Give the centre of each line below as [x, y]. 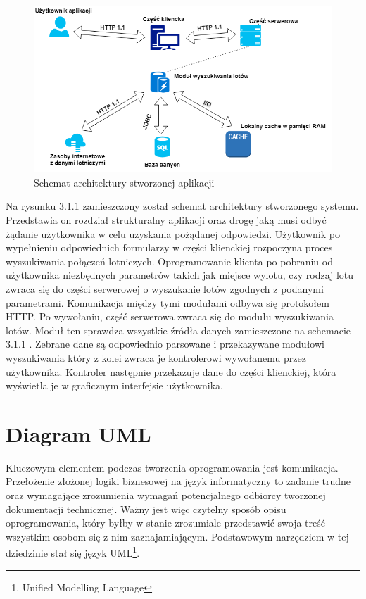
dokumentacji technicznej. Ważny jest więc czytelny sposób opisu [146, 509]
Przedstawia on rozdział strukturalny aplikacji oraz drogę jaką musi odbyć [166, 219]
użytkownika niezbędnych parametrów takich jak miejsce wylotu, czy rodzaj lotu [180, 275]
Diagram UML [78, 433]
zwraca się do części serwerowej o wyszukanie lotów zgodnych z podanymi [165, 288]
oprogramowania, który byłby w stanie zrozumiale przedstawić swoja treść [165, 523]
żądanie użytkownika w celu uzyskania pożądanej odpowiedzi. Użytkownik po [173, 233]
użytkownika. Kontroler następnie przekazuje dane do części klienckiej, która [171, 371]
